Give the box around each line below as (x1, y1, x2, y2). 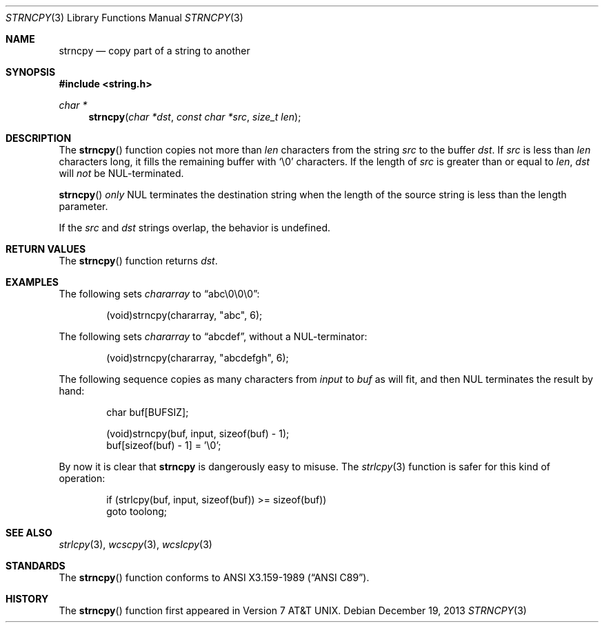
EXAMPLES (6, 276, 59, 288)
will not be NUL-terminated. (59, 167, 184, 179)
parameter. (59, 200, 108, 212)
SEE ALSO (6, 527, 52, 538)
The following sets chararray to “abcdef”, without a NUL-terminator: (59, 331, 368, 342)
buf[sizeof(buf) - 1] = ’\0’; (106, 439, 221, 451)
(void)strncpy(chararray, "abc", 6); (106, 309, 263, 321)
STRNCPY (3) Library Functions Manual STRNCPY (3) (6, 12, 243, 23)
